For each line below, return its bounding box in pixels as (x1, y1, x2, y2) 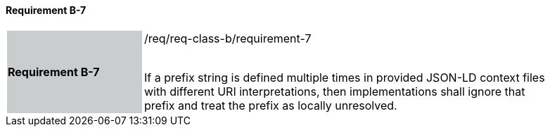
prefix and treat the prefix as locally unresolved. (144, 98, 397, 112)
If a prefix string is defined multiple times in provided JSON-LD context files (144, 70, 545, 85)
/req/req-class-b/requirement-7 (144, 31, 312, 45)
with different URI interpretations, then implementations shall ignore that (144, 84, 525, 98)
